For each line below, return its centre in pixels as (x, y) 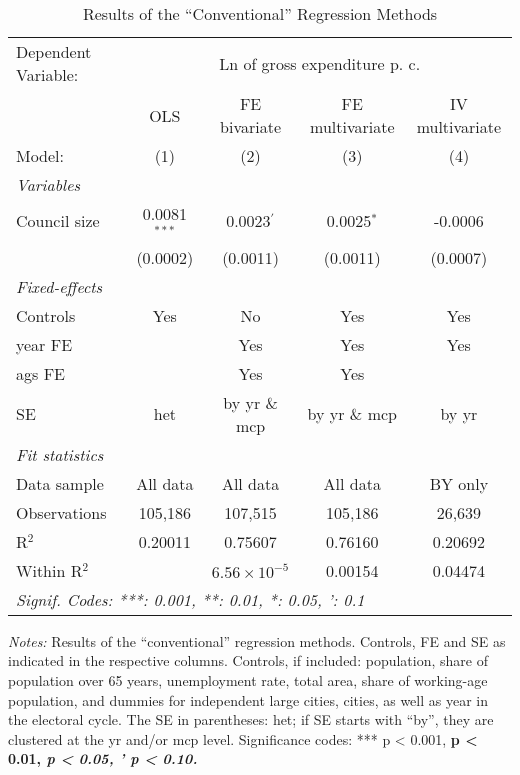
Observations (61, 512)
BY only (459, 483)
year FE (44, 344)
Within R (49, 570)
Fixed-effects (59, 286)
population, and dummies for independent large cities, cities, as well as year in (248, 699)
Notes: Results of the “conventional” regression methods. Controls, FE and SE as (257, 640)
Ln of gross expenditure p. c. (320, 63)
